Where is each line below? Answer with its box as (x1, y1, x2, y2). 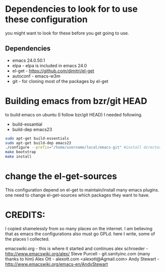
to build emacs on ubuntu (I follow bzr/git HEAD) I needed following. (5, 111, 143, 117)
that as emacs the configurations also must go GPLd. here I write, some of (5, 231, 156, 237)
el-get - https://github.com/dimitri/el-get (12, 68, 94, 74)
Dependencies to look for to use (5, 3, 138, 15)
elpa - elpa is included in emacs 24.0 (12, 62, 87, 68)
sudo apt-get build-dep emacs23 (5, 140, 71, 145)
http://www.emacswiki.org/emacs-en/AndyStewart (5, 261, 108, 267)
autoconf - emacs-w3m (12, 73, 60, 79)
